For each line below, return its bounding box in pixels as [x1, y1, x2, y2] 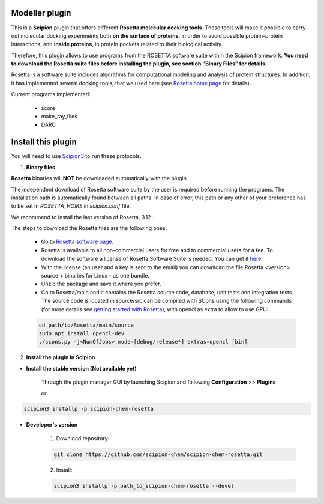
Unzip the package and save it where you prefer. [41, 280, 161, 288]
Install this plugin [11, 137, 77, 147]
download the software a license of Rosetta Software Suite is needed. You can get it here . [41, 255, 263, 263]
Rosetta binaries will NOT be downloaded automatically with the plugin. [11, 175, 188, 182]
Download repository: [56, 434, 110, 442]
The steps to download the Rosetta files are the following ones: [11, 225, 167, 232]
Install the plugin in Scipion [26, 354, 95, 361]
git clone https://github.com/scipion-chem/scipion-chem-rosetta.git [53, 451, 263, 458]
